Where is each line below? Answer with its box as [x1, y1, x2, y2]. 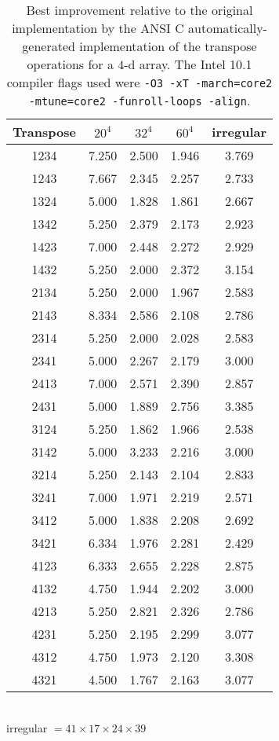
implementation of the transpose [79, 37, 257, 55]
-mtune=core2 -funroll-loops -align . [28, 91, 251, 109]
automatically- [188, 19, 267, 37]
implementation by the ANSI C [12, 19, 184, 37]
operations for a [27, 55, 114, 73]
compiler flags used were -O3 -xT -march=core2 [6, 73, 273, 91]
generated [22, 37, 75, 55]
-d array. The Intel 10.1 [124, 55, 252, 73]
